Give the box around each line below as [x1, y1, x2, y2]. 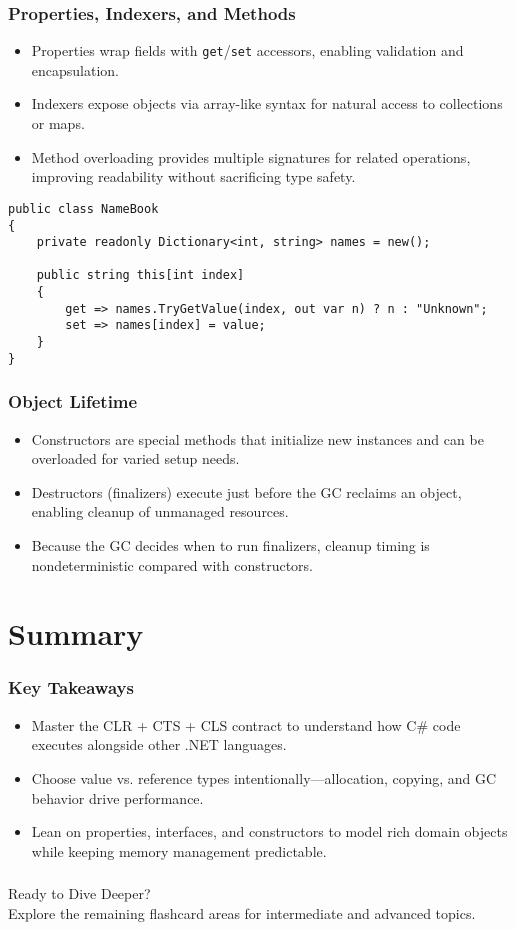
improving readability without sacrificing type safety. [31, 166, 356, 187]
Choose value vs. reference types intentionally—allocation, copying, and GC [31, 767, 497, 788]
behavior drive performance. [31, 787, 204, 808]
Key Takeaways [8, 675, 134, 700]
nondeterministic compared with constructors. [31, 554, 313, 575]
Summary [8, 613, 144, 654]
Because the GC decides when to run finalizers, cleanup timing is [31, 535, 430, 555]
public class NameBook [8, 201, 159, 216]
